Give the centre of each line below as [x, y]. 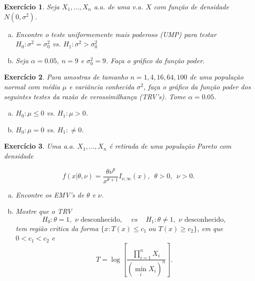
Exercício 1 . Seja [32, 6]
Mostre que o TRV [44, 211]
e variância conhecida [102, 86]
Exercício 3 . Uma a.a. [40, 146]
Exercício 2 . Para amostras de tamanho [66, 77]
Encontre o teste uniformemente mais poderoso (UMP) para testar [116, 34]
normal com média [32, 86]
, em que [210, 228]
